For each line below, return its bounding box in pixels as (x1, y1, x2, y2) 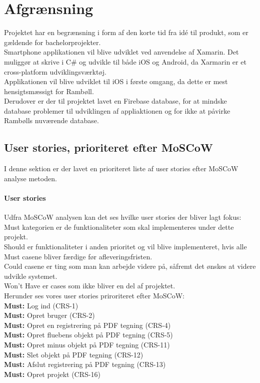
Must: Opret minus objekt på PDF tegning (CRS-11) (4, 339, 170, 349)
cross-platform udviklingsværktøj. (4, 66, 106, 77)
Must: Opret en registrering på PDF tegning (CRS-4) (4, 319, 171, 330)
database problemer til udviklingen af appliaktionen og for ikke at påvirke (4, 105, 230, 116)
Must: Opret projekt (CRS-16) (4, 368, 100, 379)
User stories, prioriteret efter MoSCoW (4, 140, 213, 155)
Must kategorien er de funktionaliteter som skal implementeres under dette (4, 221, 234, 232)
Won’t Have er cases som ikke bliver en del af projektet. (4, 280, 175, 291)
